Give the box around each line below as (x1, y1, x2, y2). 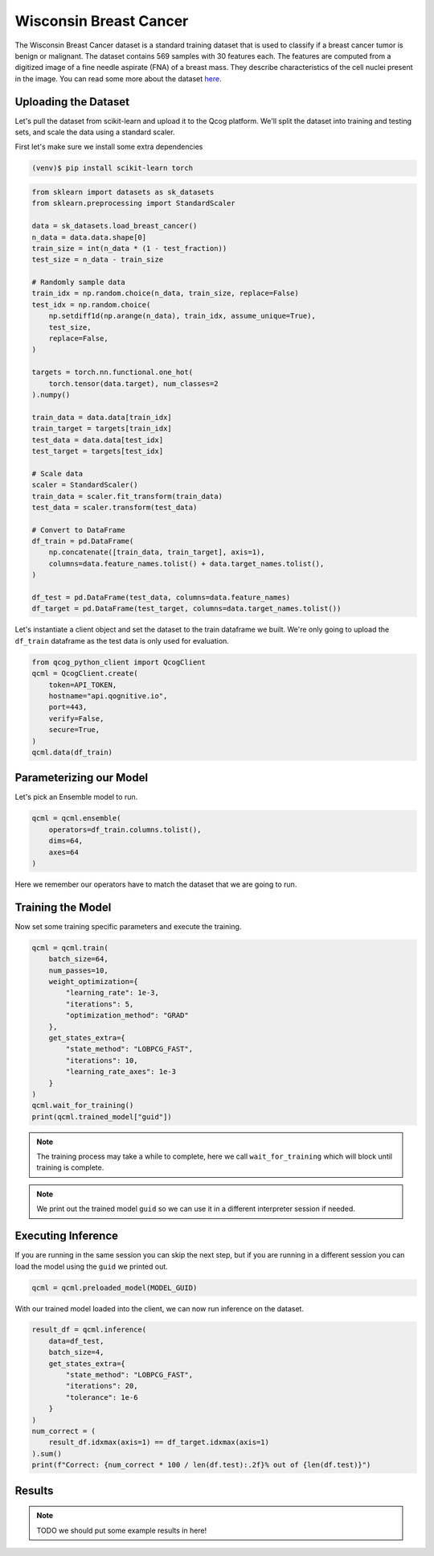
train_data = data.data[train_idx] (31, 413, 172, 422)
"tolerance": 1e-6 (65, 1393, 138, 1402)
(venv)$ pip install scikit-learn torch (31, 163, 193, 173)
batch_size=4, (48, 1348, 104, 1357)
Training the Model (14, 900, 112, 914)
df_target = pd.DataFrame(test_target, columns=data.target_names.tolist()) (31, 604, 342, 613)
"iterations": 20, (65, 1381, 138, 1391)
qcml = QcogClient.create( (31, 669, 138, 678)
